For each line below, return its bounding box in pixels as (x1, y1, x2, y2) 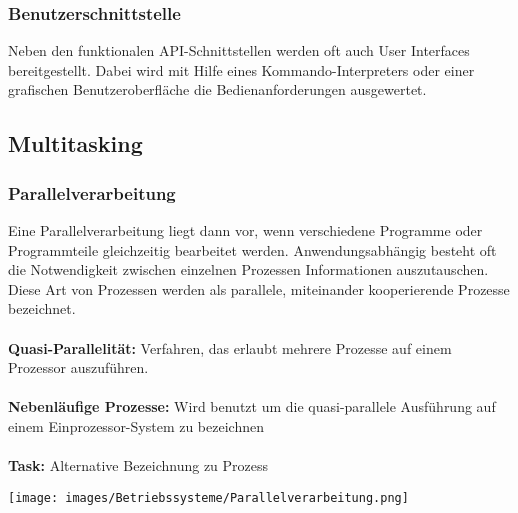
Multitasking (8, 128, 143, 159)
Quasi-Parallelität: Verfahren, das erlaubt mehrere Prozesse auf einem (8, 337, 452, 358)
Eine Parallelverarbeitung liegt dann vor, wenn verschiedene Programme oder (8, 220, 483, 240)
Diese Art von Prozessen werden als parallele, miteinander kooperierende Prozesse (8, 278, 510, 299)
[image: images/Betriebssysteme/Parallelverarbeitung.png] (8, 490, 409, 505)
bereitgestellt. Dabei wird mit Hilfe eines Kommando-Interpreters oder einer (8, 59, 475, 80)
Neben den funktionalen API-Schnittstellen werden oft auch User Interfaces (8, 40, 470, 61)
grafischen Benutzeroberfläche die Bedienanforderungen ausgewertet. (8, 79, 427, 100)
